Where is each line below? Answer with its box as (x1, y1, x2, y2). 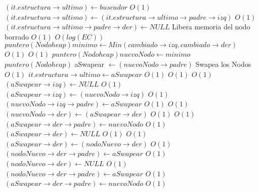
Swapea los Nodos (195, 58, 251, 69)
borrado (5, 31, 29, 42)
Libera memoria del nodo (172, 21, 250, 32)
